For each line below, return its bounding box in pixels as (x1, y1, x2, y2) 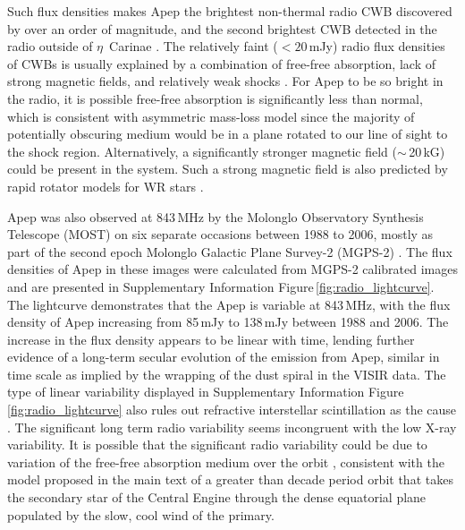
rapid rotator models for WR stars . (7, 176, 204, 195)
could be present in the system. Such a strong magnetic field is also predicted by (7, 159, 448, 178)
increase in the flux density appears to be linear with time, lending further (7, 329, 415, 348)
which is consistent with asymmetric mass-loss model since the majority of (7, 107, 415, 125)
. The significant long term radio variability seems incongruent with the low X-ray (7, 417, 457, 436)
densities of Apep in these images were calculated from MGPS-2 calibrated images (7, 260, 458, 278)
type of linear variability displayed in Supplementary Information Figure (7, 382, 404, 401)
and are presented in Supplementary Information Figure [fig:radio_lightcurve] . (7, 277, 435, 295)
